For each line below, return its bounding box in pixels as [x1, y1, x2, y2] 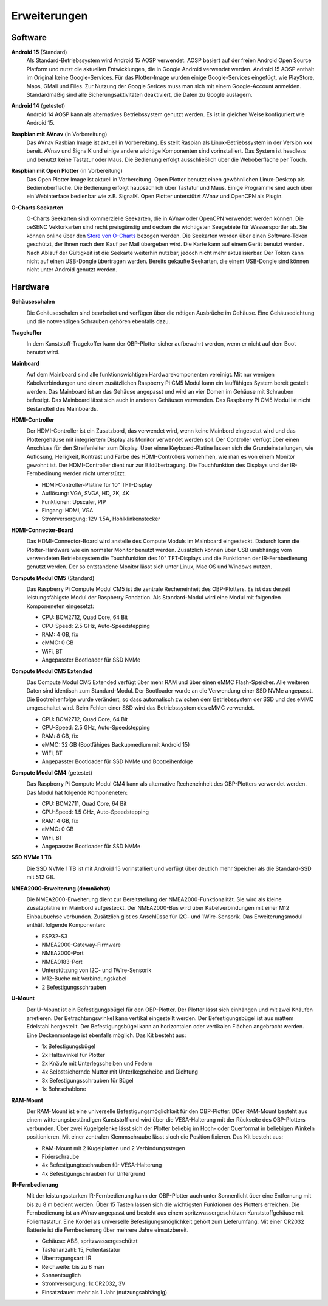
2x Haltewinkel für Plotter [41, 1051, 106, 1058]
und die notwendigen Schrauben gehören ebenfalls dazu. [26, 318, 171, 325]
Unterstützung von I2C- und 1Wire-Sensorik [41, 966, 152, 974]
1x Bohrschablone [41, 1085, 86, 1092]
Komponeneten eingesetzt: [26, 602, 94, 610]
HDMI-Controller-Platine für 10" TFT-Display [41, 481, 152, 488]
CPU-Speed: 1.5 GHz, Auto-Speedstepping [41, 808, 149, 815]
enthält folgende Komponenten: [26, 921, 106, 929]
